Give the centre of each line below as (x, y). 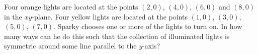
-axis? (151, 46)
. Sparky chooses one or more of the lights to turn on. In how (148, 26)
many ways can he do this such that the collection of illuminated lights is (117, 36)
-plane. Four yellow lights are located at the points (110, 16)
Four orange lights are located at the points (71, 6)
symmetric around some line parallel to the (70, 46)
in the (13, 16)
